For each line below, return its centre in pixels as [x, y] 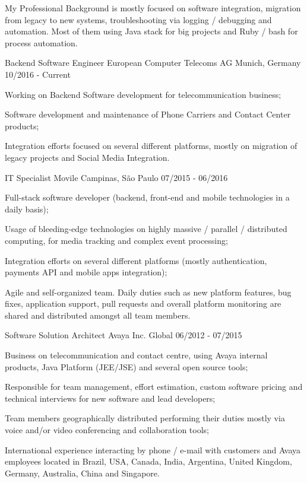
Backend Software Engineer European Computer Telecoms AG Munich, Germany [153, 63]
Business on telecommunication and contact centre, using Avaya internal [136, 355]
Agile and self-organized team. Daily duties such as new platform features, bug [148, 292]
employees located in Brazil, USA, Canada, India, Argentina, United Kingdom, [148, 461]
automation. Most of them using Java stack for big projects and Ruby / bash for [151, 31]
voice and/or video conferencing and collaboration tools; [107, 430]
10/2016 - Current [38, 74]
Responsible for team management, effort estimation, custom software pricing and [154, 387]
